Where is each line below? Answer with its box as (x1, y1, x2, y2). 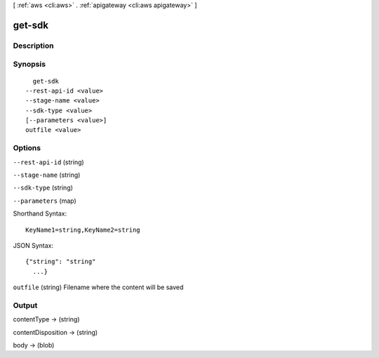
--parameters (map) (13, 197, 77, 205)
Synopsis (13, 60, 46, 69)
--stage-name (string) (13, 171, 81, 179)
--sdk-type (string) (13, 183, 74, 192)
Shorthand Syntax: (13, 209, 67, 218)
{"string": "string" (25, 258, 96, 266)
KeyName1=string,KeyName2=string (25, 225, 140, 234)
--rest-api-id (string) (13, 158, 84, 166)
